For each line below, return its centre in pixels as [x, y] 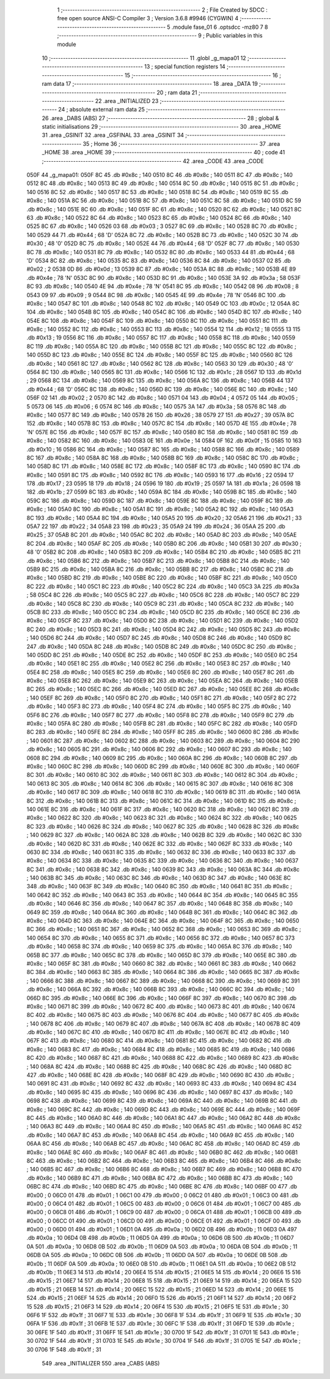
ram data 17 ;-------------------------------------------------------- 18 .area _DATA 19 [150, 84]
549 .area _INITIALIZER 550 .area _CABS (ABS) [101, 1363]
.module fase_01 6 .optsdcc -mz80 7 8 [220, 27]
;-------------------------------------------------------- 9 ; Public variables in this [160, 36]
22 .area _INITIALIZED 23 [127, 100]
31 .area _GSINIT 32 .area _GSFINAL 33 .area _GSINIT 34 [113, 135]
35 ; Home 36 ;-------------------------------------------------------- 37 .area [182, 143]
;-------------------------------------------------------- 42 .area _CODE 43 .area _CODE [153, 161]
